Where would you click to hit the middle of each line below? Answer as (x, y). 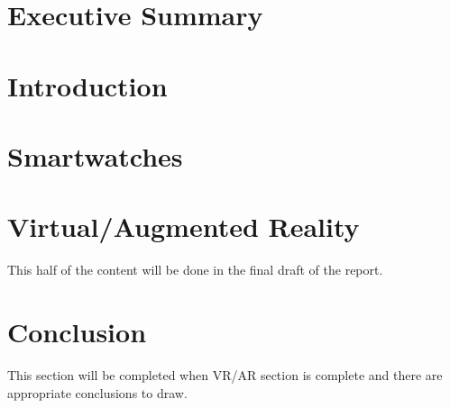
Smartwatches (95, 155)
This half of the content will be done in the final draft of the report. (195, 270)
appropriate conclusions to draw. (97, 392)
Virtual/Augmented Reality (184, 227)
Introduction (87, 85)
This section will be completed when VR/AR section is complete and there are (225, 374)
